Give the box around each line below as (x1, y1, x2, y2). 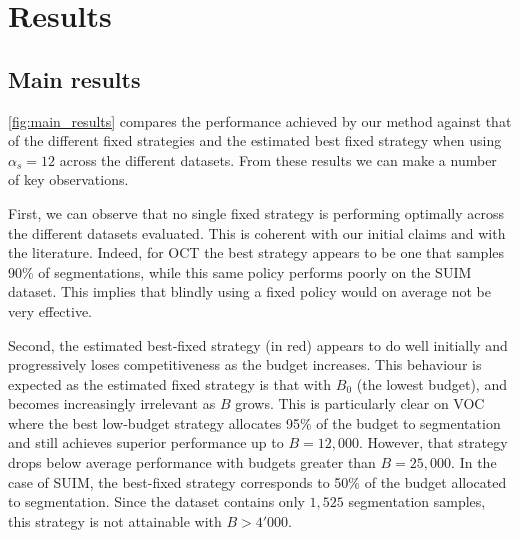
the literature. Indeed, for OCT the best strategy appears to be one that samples (8, 242, 505, 263)
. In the (451, 452, 497, 473)
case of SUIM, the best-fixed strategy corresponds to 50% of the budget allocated (8, 471, 507, 492)
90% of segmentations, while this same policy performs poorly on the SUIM (8, 261, 472, 282)
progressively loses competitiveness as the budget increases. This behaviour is (8, 354, 482, 375)
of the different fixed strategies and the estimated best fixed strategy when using (8, 130, 502, 151)
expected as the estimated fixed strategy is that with (8, 373, 332, 394)
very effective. (8, 300, 93, 321)
